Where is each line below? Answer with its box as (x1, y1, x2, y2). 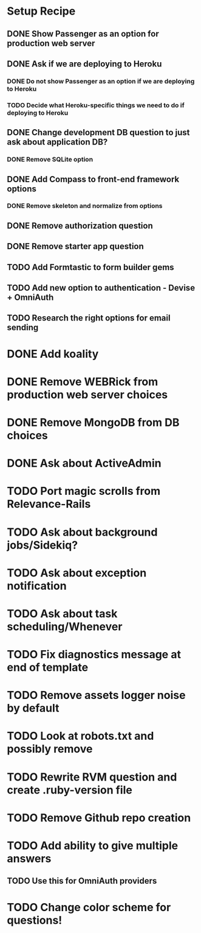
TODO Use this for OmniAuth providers (7, 876, 157, 886)
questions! (7, 913, 63, 927)
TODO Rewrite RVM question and (7, 770, 177, 784)
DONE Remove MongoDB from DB (7, 416, 180, 429)
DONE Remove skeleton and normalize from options (7, 202, 163, 210)
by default (7, 701, 60, 715)
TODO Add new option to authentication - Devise (7, 283, 196, 293)
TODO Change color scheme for (7, 900, 171, 914)
